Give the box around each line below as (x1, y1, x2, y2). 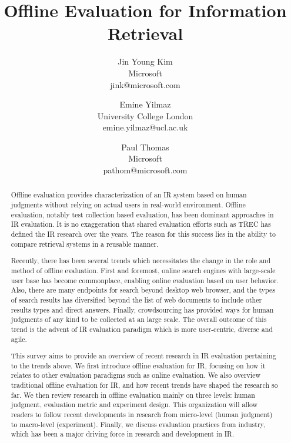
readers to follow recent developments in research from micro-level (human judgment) (11, 410, 273, 419)
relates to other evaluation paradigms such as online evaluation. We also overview (11, 370, 261, 380)
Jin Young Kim (118, 55, 173, 68)
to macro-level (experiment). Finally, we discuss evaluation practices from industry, (11, 419, 266, 429)
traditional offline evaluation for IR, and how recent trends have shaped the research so (11, 380, 278, 390)
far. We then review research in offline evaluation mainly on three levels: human (11, 390, 255, 400)
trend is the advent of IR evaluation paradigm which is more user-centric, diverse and (11, 324, 273, 334)
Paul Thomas (121, 140, 169, 153)
